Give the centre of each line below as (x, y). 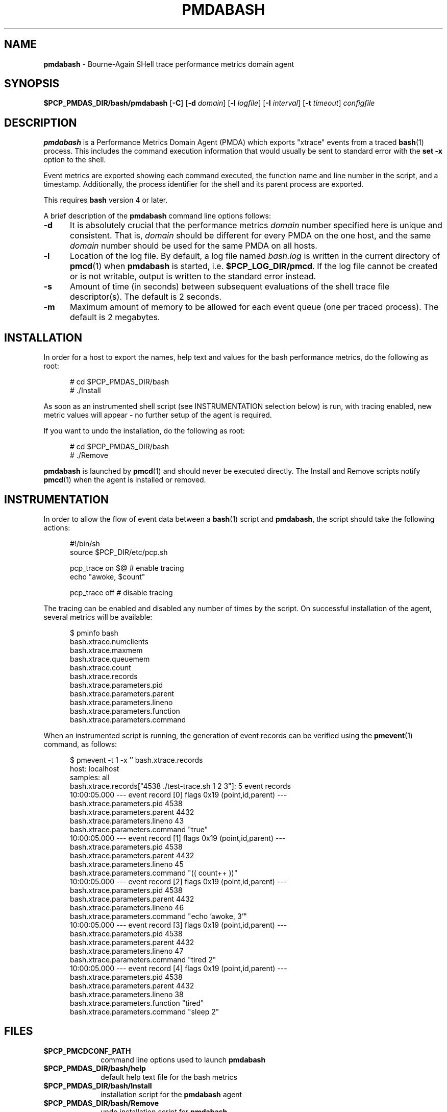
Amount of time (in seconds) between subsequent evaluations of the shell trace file (230, 287)
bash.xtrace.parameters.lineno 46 (127, 907)
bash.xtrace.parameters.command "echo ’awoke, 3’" (158, 916)
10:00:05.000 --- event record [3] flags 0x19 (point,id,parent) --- (179, 925)
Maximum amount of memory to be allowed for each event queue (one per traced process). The (254, 307)
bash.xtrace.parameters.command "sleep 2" (145, 1011)
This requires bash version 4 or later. (106, 200)
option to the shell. (75, 160)
